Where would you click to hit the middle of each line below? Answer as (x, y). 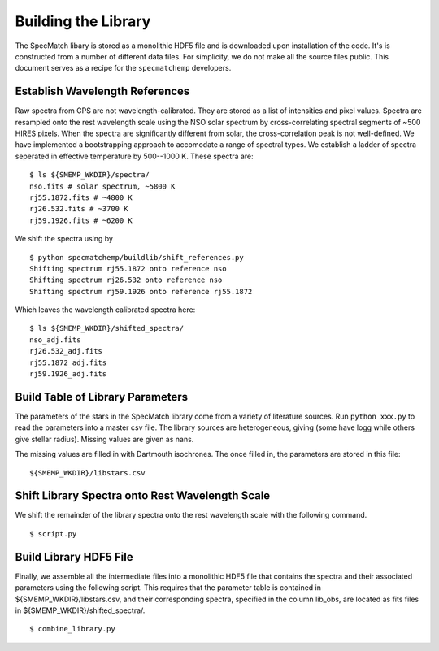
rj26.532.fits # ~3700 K (79, 209)
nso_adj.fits (55, 340)
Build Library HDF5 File (74, 557)
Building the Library (83, 21)
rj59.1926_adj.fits (68, 374)
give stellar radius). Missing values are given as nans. (104, 439)
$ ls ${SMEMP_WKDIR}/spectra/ (90, 175)
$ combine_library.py (72, 629)
